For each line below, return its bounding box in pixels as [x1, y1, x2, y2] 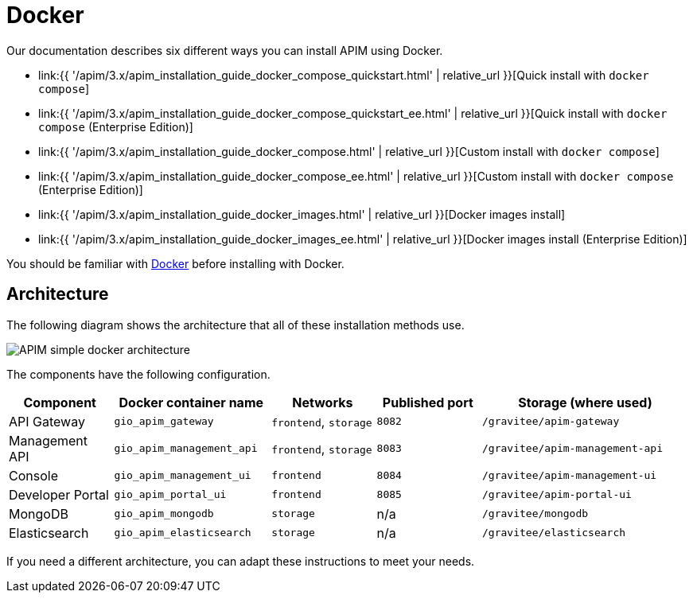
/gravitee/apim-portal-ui [482, 488, 632, 501]
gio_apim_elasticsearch [114, 527, 251, 539]
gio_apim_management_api [114, 442, 258, 455]
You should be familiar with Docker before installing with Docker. [6, 256, 345, 270]
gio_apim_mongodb [114, 508, 214, 520]
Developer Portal [9, 486, 109, 503]
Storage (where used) [518, 394, 652, 410]
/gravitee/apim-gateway [482, 415, 620, 428]
